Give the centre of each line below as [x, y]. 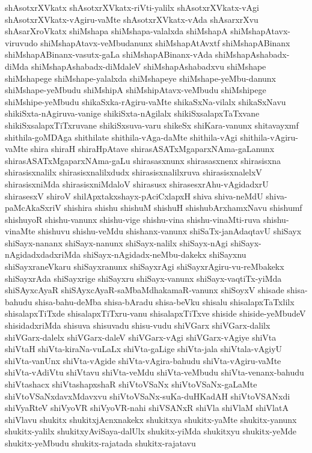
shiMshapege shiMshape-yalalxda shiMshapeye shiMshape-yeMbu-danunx [141, 78]
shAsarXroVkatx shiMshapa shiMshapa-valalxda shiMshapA [116, 31]
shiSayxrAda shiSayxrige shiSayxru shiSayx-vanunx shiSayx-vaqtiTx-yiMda [143, 278]
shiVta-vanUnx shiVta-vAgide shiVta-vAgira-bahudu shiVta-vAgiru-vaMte [143, 360]
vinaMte [20, 231]
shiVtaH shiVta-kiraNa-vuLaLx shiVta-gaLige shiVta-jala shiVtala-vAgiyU [144, 349]
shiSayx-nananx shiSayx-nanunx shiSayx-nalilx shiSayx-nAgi [117, 242]
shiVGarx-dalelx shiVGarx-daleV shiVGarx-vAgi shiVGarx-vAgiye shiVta [141, 337]
